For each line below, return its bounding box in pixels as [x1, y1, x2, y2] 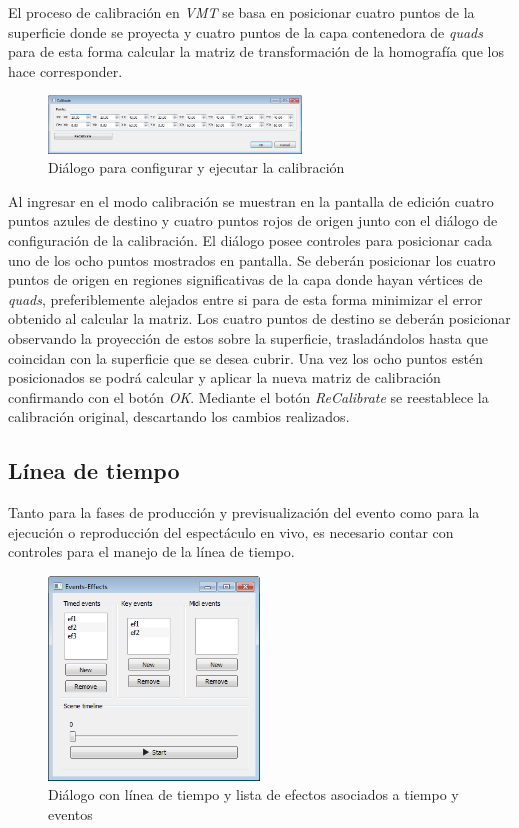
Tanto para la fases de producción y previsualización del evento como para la [8, 502, 480, 523]
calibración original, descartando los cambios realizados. [8, 406, 350, 427]
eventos [48, 803, 93, 824]
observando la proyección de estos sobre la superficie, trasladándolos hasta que [8, 327, 488, 348]
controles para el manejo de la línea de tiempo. [8, 541, 295, 562]
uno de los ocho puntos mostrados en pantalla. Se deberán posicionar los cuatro [8, 249, 496, 270]
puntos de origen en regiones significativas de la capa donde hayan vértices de [8, 269, 483, 290]
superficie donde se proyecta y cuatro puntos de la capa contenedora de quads [8, 21, 483, 42]
